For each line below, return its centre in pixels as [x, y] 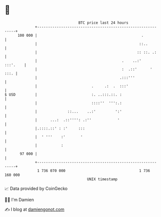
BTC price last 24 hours [104, 23]
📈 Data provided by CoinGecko [36, 188]
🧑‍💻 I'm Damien [19, 200]
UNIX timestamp [102, 179]
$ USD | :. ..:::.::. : [63, 94]
